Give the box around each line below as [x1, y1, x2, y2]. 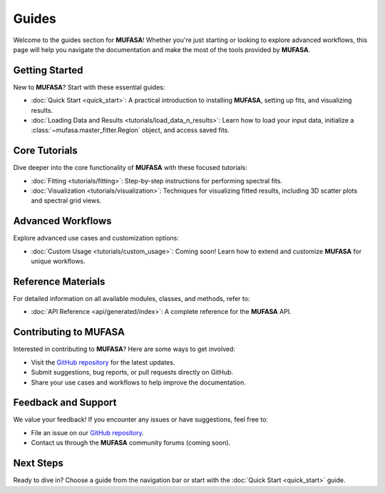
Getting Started [13, 64, 83, 76]
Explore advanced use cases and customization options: [13, 234, 180, 243]
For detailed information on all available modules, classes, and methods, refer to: [13, 295, 250, 303]
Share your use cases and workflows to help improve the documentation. [31, 378, 246, 387]
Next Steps [13, 457, 63, 469]
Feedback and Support [13, 397, 117, 409]
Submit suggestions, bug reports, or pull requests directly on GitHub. [31, 368, 234, 377]
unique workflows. [31, 257, 86, 265]
